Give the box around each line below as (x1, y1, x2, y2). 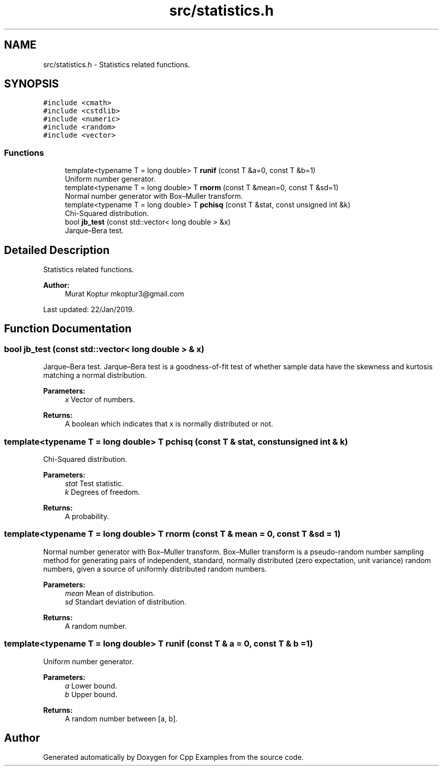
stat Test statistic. (65, 479, 124, 488)
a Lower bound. (65, 681, 117, 690)
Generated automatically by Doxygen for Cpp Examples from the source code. (43, 753, 304, 762)
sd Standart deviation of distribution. (65, 597, 187, 606)
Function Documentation (4, 322, 131, 335)
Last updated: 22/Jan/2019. (43, 305, 135, 314)
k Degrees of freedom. (65, 488, 140, 496)
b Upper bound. (65, 690, 117, 699)
